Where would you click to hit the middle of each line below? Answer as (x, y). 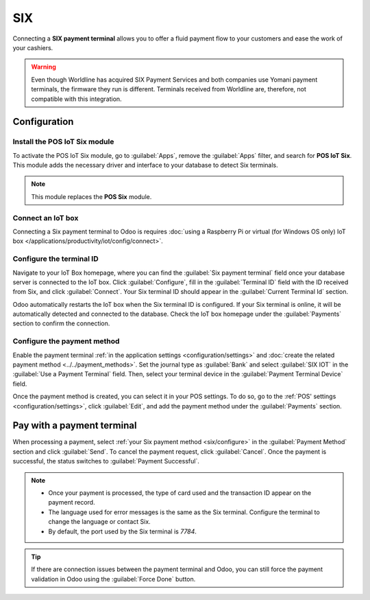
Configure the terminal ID (56, 259)
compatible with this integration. (77, 99)
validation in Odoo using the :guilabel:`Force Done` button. (113, 579)
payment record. (72, 503)
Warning (44, 67)
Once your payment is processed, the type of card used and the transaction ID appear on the (180, 493)
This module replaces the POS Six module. (91, 196)
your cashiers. (33, 47)
